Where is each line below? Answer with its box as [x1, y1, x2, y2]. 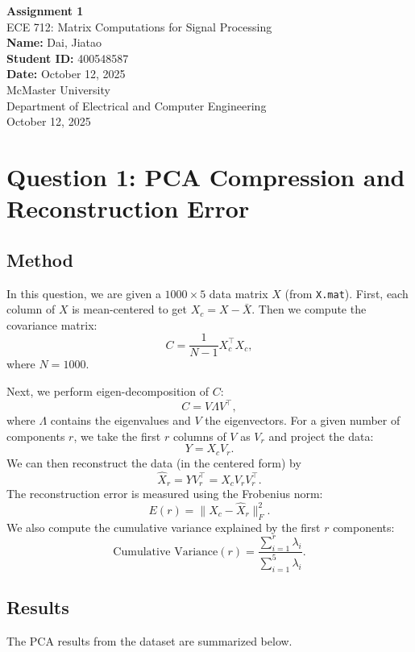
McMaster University [6, 81, 110, 98]
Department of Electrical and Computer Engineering [6, 97, 267, 114]
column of [6, 301, 56, 318]
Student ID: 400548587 [6, 49, 129, 66]
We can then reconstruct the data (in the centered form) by [6, 454, 301, 471]
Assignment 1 [6, 2, 84, 19]
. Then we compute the [251, 301, 367, 318]
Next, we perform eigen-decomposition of [6, 383, 209, 400]
